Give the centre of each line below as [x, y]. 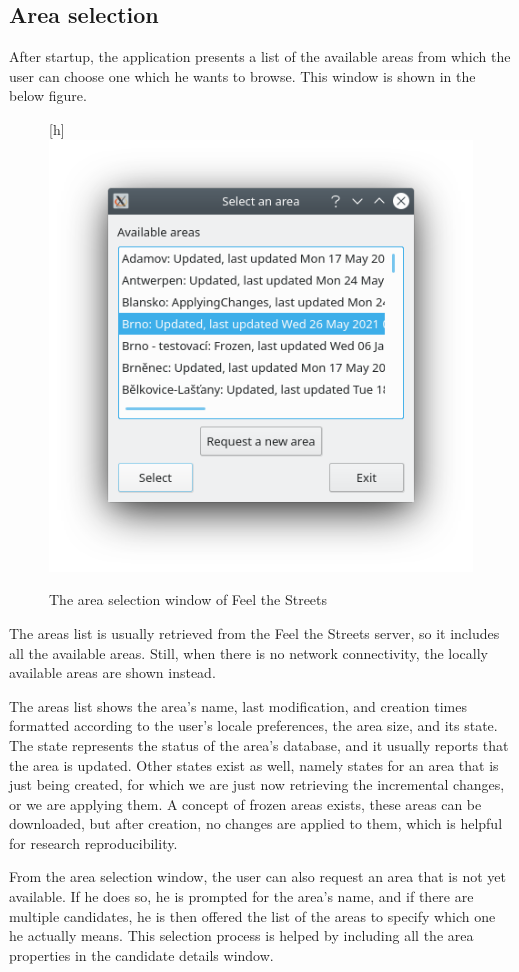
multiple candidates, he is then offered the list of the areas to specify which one [252, 915]
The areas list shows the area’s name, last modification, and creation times [238, 705]
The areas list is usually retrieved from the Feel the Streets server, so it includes [254, 632]
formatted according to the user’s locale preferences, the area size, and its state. [253, 725]
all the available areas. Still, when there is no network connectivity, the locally [248, 652]
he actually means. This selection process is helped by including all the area [241, 935]
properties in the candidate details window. [141, 954]
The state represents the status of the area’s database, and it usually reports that [259, 744]
